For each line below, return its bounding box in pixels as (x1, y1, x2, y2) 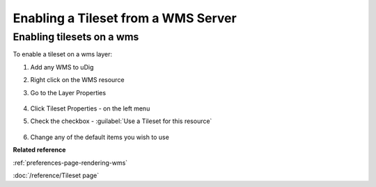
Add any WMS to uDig (30, 63, 94, 71)
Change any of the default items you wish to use (30, 133, 170, 141)
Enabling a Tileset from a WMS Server (13, 10, 237, 26)
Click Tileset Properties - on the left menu (30, 104, 150, 113)
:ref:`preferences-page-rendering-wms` (13, 158, 128, 167)
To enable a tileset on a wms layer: (13, 50, 113, 58)
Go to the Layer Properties (30, 88, 107, 97)
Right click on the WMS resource (30, 76, 125, 84)
